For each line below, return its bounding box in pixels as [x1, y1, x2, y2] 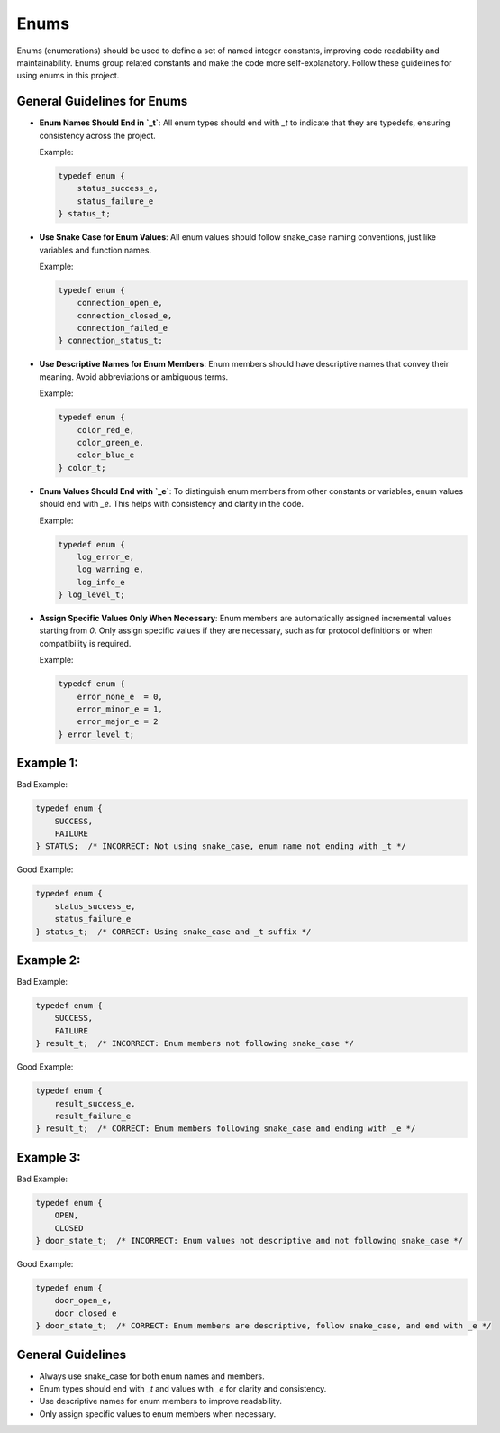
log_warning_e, [77, 565, 144, 574]
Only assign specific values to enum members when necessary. [39, 1408, 277, 1419]
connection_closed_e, [77, 310, 173, 320]
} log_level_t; [58, 590, 125, 600]
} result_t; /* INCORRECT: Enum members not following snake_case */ [35, 1038, 355, 1049]
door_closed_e [54, 1308, 117, 1318]
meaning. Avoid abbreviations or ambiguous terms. [39, 371, 229, 382]
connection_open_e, [77, 298, 164, 308]
